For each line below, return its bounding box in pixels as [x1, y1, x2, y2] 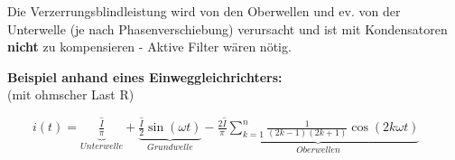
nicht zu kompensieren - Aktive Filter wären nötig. [7, 37, 292, 56]
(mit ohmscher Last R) [7, 85, 135, 104]
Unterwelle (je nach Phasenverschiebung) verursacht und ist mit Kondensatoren [7, 19, 448, 38]
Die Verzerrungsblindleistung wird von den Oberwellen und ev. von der [7, 2, 401, 20]
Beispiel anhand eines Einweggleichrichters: [7, 67, 283, 86]
